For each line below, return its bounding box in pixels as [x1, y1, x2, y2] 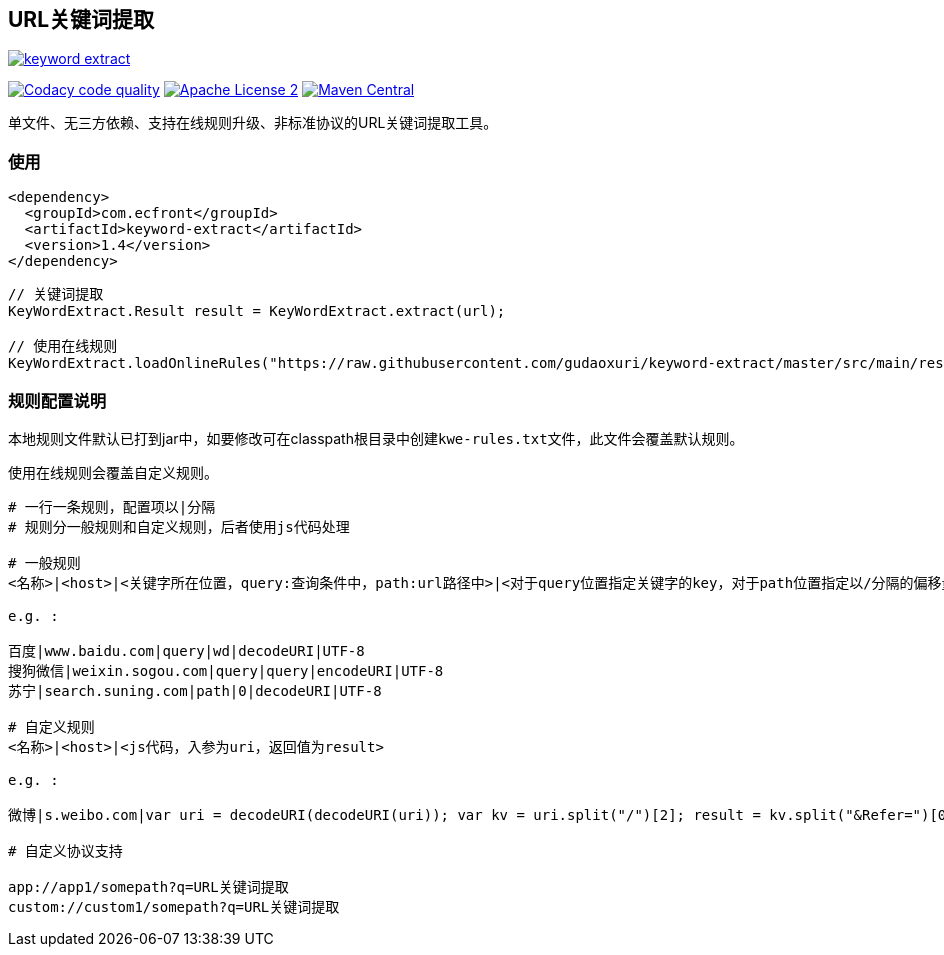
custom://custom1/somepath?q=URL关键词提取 [8, 898, 340, 915]
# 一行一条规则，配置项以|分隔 [8, 498, 216, 515]
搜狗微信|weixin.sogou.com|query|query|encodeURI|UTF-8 [8, 662, 444, 679]
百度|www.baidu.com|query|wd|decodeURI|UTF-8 [8, 642, 365, 659]
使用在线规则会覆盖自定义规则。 [8, 463, 218, 481]
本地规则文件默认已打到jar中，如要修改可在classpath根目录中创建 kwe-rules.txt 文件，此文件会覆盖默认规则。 [8, 429, 744, 447]
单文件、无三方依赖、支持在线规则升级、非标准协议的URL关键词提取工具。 [8, 114, 498, 132]
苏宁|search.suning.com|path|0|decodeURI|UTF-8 [8, 682, 382, 699]
